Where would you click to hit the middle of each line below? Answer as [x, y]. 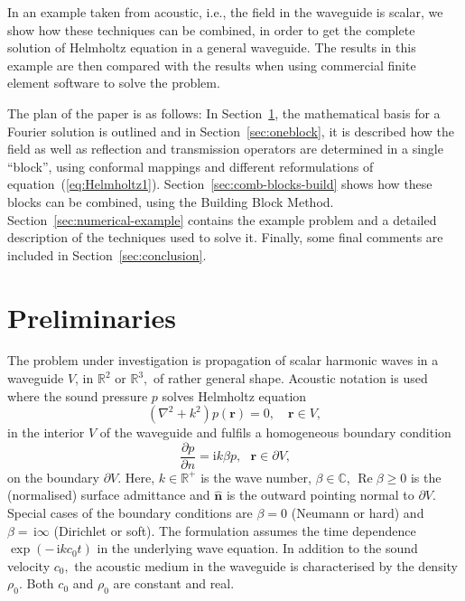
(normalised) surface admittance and [109, 495]
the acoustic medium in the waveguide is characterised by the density [266, 565]
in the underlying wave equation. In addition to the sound [257, 548]
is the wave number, [256, 477]
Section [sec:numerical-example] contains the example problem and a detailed [222, 219]
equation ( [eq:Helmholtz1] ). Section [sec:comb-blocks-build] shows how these [220, 184]
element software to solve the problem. [114, 83]
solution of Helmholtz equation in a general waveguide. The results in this [212, 47]
